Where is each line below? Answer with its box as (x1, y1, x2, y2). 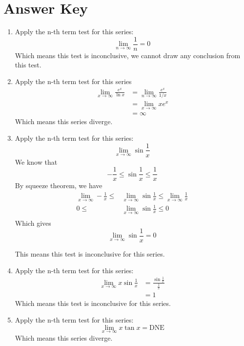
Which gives (15, 218, 51, 228)
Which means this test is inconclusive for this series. (15, 298, 171, 308)
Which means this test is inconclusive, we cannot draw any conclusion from (15, 50, 241, 60)
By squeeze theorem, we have (15, 180, 102, 191)
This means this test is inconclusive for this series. (15, 249, 165, 259)
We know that (15, 156, 58, 167)
